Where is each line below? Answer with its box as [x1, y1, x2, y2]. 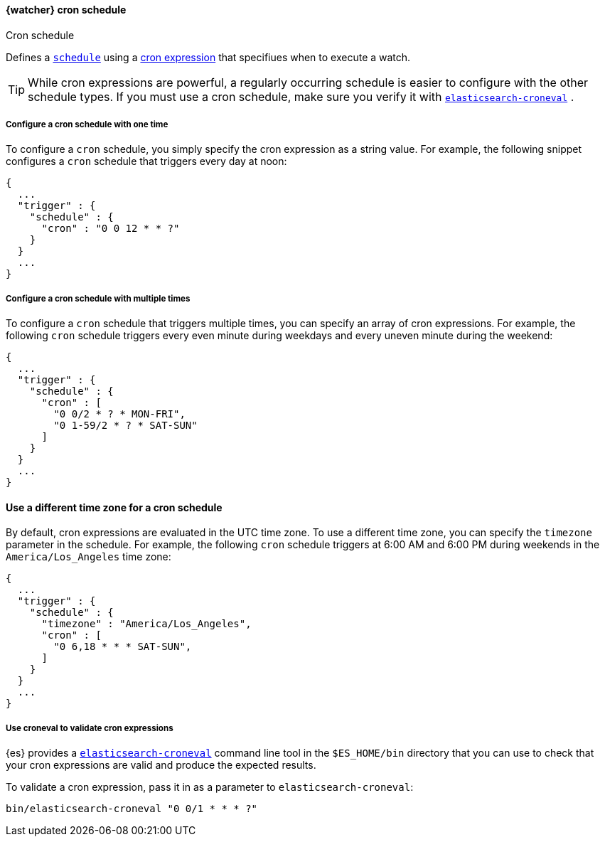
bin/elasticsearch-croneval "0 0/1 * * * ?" [6, 803, 258, 815]
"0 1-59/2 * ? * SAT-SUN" [53, 420, 198, 432]
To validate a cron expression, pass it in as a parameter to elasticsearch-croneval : [6, 781, 414, 794]
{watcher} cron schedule [6, 4, 127, 16]
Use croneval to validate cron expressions [6, 723, 173, 733]
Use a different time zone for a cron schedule [6, 501, 223, 513]
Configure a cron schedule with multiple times [6, 293, 191, 304]
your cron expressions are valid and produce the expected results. [6, 759, 316, 772]
